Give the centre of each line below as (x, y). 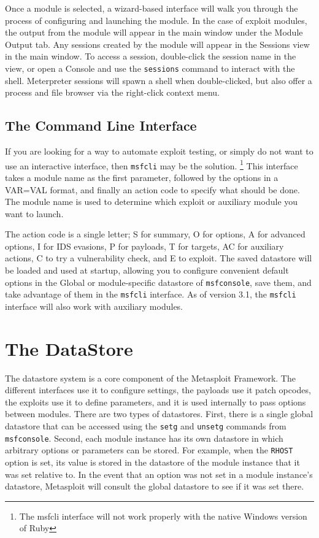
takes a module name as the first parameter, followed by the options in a (142, 177)
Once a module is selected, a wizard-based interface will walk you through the (152, 8)
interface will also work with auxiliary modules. (94, 306)
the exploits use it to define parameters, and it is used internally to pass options (156, 402)
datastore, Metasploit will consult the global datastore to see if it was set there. (155, 486)
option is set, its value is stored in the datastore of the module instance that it (152, 462)
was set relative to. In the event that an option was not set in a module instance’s (159, 474)
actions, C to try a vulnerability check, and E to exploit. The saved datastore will (159, 258)
